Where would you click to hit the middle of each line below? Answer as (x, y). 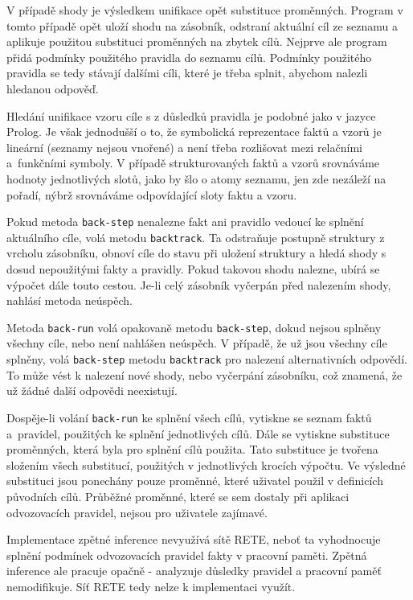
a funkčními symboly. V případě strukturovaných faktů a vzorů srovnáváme (193, 163)
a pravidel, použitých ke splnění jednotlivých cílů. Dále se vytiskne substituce (198, 433)
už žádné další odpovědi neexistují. (92, 390)
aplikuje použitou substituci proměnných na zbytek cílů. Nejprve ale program (197, 41)
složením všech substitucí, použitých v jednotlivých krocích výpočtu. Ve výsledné (206, 464)
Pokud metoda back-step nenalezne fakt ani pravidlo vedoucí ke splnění (185, 222)
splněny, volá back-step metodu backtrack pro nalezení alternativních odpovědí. (207, 359)
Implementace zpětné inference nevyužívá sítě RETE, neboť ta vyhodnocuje (194, 539)
